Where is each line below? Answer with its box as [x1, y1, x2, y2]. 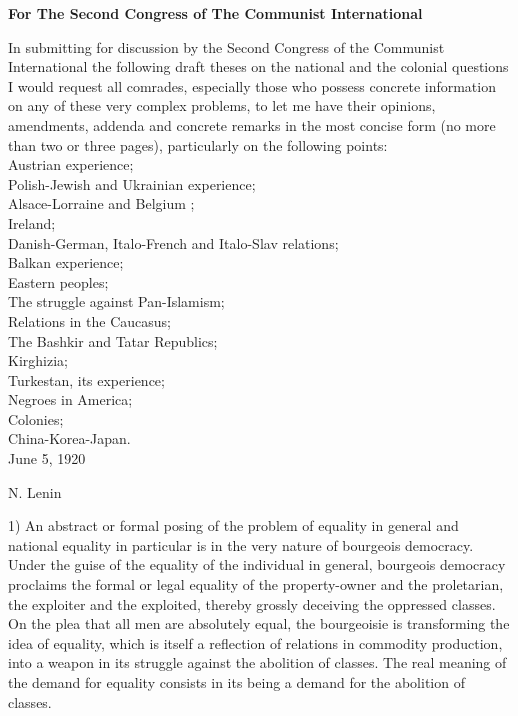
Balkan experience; [8, 252, 124, 273]
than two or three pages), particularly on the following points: [8, 134, 388, 155]
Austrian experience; [8, 154, 134, 175]
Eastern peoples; [8, 271, 109, 292]
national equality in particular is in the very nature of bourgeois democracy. [8, 534, 474, 555]
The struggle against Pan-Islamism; [8, 291, 225, 312]
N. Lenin [8, 481, 62, 502]
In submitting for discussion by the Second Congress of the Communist [8, 36, 445, 57]
